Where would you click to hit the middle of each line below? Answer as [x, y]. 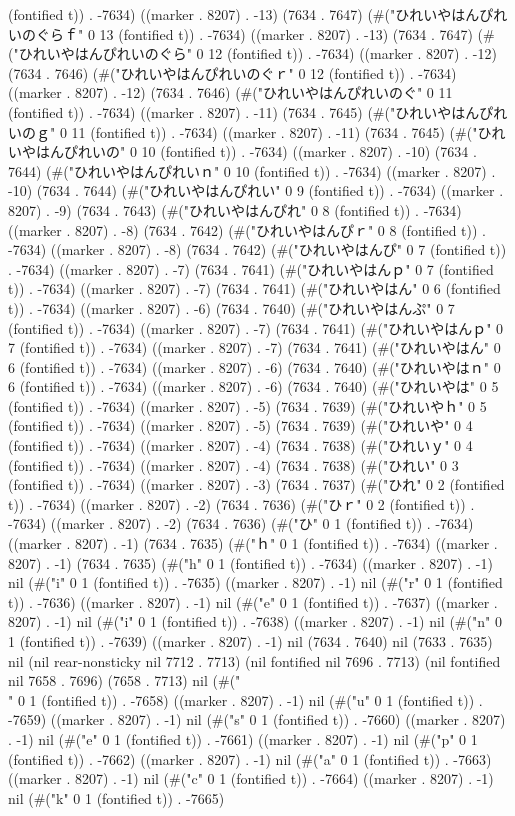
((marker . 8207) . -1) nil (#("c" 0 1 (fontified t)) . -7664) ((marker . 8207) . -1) [251, 778]
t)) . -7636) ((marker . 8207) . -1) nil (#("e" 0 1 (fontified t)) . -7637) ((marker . [253, 601]
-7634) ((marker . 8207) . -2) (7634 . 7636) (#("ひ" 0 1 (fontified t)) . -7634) [241, 523]
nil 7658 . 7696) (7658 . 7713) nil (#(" [124, 680]
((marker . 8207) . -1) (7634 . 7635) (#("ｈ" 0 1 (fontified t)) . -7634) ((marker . [253, 543]
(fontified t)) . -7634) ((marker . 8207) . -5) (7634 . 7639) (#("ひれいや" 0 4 [240, 425]
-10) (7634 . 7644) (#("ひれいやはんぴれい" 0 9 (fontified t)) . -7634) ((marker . [256, 190]
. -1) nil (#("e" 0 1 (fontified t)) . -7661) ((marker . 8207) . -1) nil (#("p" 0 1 [243, 738]
